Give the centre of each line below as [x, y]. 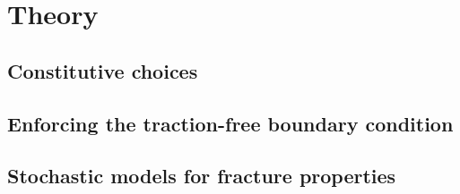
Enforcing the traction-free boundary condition [230, 123]
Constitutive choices [103, 70]
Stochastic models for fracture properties [202, 176]
